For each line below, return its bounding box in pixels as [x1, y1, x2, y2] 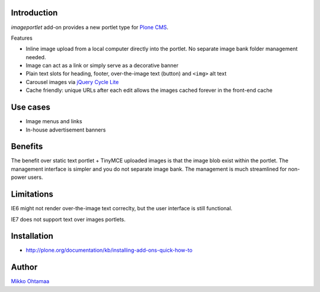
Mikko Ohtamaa [11, 278, 50, 285]
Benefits [11, 142, 43, 152]
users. [27, 174, 43, 181]
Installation [11, 231, 53, 241]
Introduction [11, 8, 58, 18]
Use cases [11, 102, 50, 113]
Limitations [11, 190, 53, 200]
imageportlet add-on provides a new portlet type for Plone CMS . [11, 24, 169, 31]
